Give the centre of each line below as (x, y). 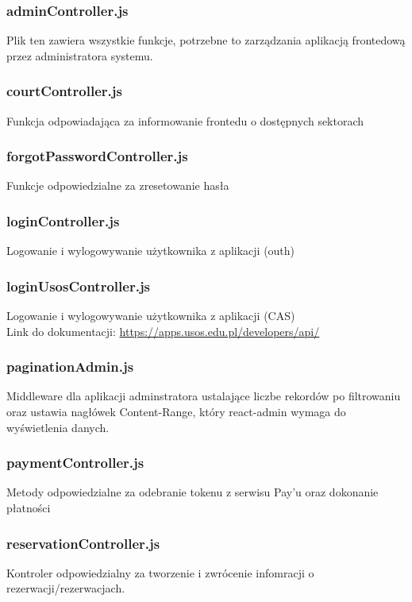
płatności (29, 508)
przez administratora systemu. (80, 55)
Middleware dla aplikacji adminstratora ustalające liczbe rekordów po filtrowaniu (204, 396)
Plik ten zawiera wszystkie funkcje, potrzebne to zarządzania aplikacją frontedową (206, 40)
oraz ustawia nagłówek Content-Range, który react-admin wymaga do (176, 412)
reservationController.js (83, 543)
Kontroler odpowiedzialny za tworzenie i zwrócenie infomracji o (160, 572)
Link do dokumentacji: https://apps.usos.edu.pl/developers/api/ (163, 331)
